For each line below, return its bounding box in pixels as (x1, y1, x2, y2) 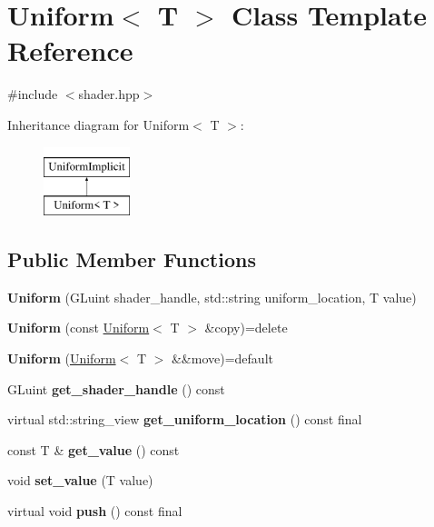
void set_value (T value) (7, 471, 153, 490)
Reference (7, 32, 133, 69)
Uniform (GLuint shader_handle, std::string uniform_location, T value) (7, 287, 417, 306)
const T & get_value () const (7, 440, 180, 459)
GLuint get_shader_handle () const (7, 379, 225, 398)
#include (7, 85, 58, 104)
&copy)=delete (204, 318, 288, 337)
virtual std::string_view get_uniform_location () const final (7, 410, 362, 429)
